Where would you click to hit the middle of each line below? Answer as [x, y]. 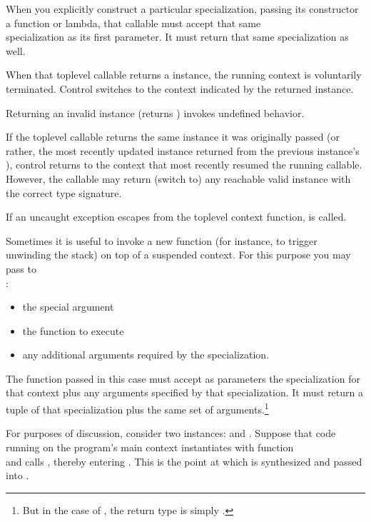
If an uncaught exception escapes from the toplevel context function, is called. [176, 217]
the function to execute [73, 330]
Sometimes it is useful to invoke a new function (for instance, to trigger [162, 240]
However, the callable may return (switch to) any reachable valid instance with [178, 178]
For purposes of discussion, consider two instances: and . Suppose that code [171, 433]
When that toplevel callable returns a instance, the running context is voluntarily [184, 75]
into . [17, 475]
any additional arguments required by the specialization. [146, 355]
